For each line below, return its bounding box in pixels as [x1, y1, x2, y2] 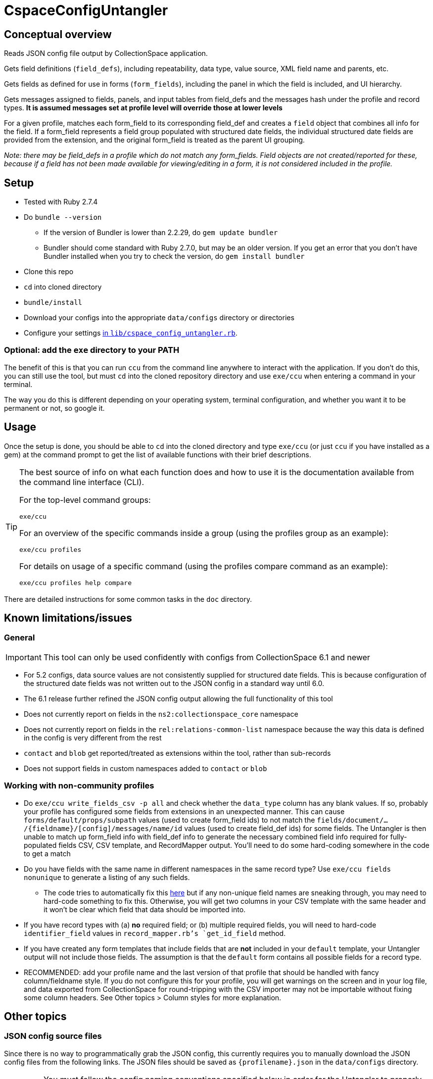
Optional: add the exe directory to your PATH [4, 345, 180, 355]
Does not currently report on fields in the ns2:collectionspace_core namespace [24, 709, 298, 718]
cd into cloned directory [24, 283, 102, 292]
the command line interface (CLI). [19, 477, 144, 487]
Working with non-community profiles [4, 781, 154, 791]
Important [5, 652, 42, 662]
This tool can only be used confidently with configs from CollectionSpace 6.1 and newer [43, 652, 370, 662]
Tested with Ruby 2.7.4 [24, 197, 98, 206]
